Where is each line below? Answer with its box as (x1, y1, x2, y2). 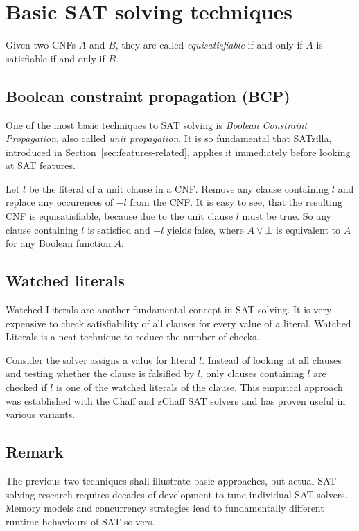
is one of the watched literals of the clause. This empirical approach (56, 380, 343, 394)
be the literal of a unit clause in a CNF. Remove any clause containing (28, 181, 329, 195)
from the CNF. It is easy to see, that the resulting (130, 195, 342, 209)
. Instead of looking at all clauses (202, 352, 342, 367)
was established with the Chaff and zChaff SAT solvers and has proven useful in (6, 393, 346, 408)
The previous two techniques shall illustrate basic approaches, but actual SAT (6, 473, 337, 488)
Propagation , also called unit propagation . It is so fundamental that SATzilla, (6, 131, 332, 146)
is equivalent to (276, 222, 341, 236)
